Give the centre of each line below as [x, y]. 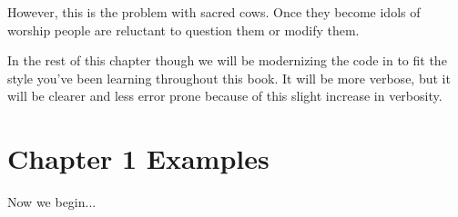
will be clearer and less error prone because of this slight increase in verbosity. [225, 96]
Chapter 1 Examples [138, 158]
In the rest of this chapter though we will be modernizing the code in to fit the [227, 60]
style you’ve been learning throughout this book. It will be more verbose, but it [229, 78]
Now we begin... [52, 202]
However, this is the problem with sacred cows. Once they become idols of [214, 12]
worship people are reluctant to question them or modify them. [183, 30]
